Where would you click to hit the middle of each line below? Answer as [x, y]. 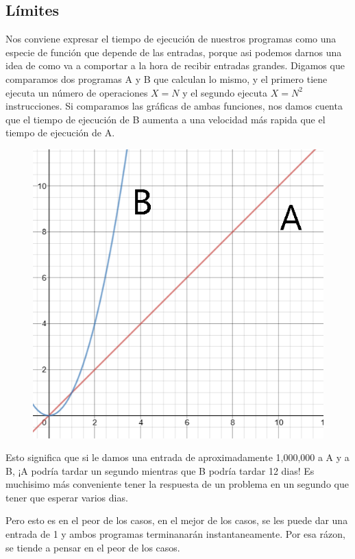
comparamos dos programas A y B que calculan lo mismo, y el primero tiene [167, 78]
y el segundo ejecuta [225, 92]
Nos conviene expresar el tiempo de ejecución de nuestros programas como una [171, 39]
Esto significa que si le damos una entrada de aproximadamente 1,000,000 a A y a [177, 457]
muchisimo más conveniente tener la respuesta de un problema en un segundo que [177, 484]
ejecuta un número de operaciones [77, 92]
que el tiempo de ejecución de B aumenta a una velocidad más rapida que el [166, 119]
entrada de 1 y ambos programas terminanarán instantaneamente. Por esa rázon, [175, 534]
